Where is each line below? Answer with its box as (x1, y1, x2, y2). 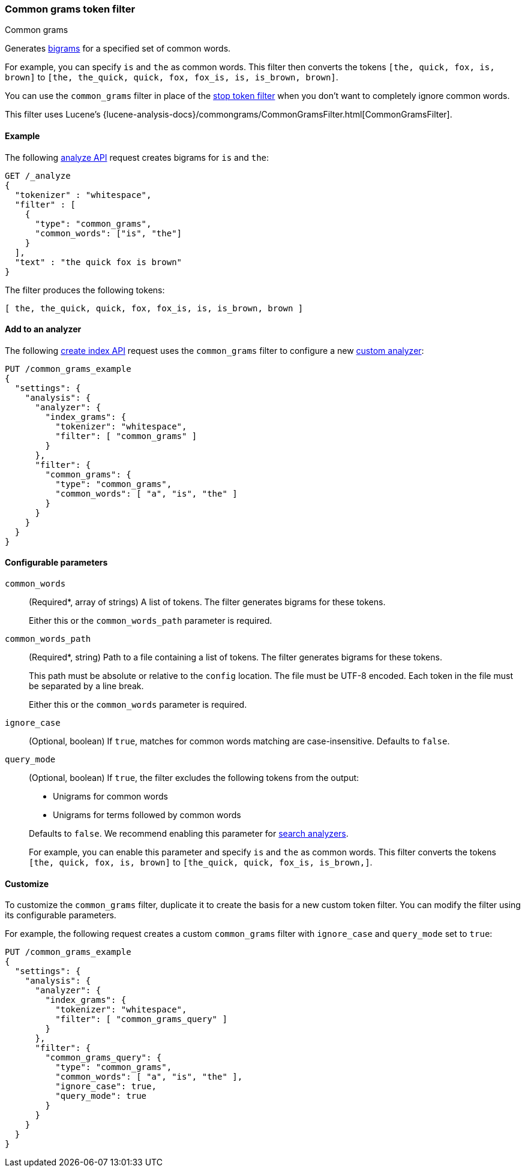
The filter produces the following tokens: (5, 284, 165, 295)
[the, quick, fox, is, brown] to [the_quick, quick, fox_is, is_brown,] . (29, 857, 373, 868)
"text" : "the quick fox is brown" (14, 257, 182, 267)
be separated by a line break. (29, 681, 144, 692)
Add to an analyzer (5, 324, 82, 335)
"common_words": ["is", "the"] (35, 228, 182, 238)
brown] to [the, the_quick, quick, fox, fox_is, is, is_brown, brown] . (5, 72, 338, 83)
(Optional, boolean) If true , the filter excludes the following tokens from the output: (29, 773, 359, 783)
